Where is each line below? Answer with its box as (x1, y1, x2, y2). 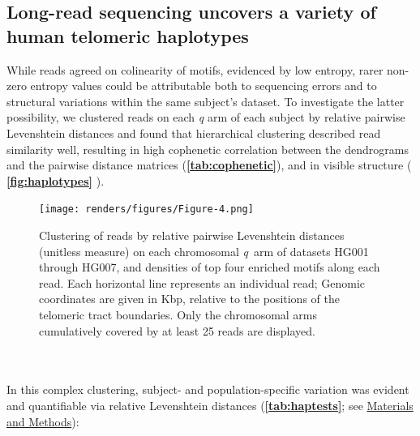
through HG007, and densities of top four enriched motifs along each (39, 259, 380, 276)
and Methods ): (6, 412, 79, 430)
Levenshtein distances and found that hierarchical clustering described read (6, 124, 381, 141)
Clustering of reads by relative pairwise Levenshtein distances (39, 227, 345, 243)
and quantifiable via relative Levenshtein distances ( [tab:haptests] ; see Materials (6, 396, 414, 413)
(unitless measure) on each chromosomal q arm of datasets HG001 (39, 242, 369, 259)
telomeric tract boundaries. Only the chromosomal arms (39, 306, 318, 323)
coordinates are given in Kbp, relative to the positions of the (39, 290, 340, 307)
